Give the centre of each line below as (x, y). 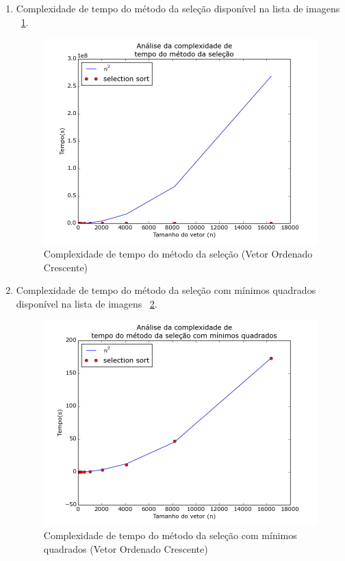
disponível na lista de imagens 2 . (87, 303)
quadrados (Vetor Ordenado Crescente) (126, 548)
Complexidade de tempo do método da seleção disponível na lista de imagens (178, 8)
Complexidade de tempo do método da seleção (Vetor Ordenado (178, 253)
